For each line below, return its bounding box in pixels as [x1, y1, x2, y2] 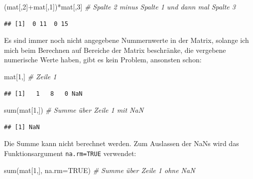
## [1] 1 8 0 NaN [4, 90, 83, 97]
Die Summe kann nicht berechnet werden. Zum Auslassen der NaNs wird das [4, 138, 239, 149]
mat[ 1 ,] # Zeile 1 [4, 71, 57, 81]
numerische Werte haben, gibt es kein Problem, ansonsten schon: [4, 54, 202, 65]
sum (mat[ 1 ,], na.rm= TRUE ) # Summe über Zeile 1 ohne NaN [4, 165, 195, 175]
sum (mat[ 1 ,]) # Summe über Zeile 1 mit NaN [4, 105, 144, 115]
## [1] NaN [4, 123, 40, 131]
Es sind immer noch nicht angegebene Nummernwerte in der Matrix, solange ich [4, 35, 249, 45]
